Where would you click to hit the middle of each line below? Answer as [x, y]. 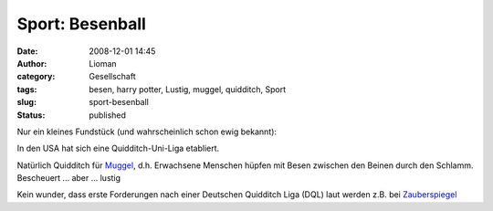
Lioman [103, 63]
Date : [27, 51]
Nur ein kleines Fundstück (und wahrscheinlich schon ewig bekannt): [147, 132]
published [108, 115]
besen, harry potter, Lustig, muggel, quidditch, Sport [188, 89]
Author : [32, 63]
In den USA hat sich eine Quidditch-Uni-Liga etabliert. [118, 148]
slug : [26, 102]
